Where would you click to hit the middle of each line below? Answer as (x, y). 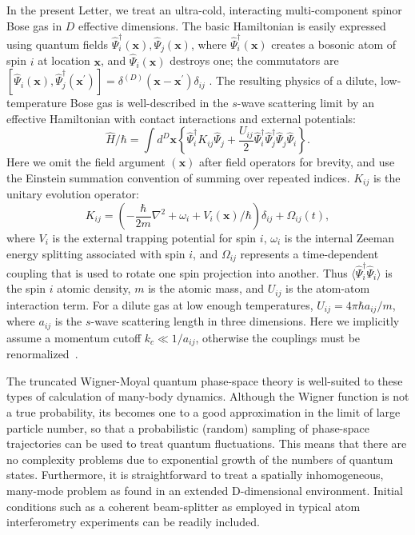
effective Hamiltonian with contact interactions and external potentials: (181, 118)
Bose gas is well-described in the (149, 103)
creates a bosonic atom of (334, 44)
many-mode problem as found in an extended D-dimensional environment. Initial (205, 490)
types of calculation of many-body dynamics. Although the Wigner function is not (208, 396)
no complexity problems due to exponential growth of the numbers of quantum (200, 459)
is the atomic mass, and (206, 288)
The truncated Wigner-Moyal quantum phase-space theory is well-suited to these (205, 380)
